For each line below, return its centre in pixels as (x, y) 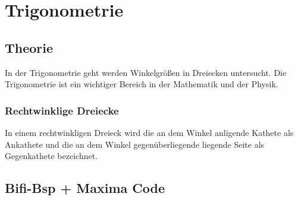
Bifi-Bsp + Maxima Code (85, 188)
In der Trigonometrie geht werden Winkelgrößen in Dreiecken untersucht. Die (146, 72)
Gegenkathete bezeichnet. (51, 156)
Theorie (29, 47)
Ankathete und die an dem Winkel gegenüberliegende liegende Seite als (135, 144)
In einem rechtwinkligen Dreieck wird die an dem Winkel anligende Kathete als (149, 132)
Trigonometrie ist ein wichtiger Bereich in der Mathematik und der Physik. (142, 84)
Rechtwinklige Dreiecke (62, 110)
